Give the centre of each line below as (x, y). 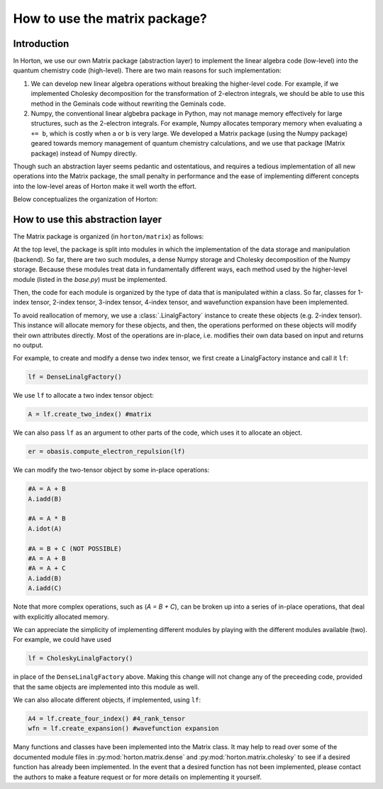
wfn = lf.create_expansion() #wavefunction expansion (123, 729)
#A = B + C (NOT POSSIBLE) (75, 548)
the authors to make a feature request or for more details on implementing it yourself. (137, 777)
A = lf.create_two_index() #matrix (90, 414)
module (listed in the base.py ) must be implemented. (90, 279)
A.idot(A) (45, 528)
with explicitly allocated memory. (61, 616)
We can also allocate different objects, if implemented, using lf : (107, 700)
